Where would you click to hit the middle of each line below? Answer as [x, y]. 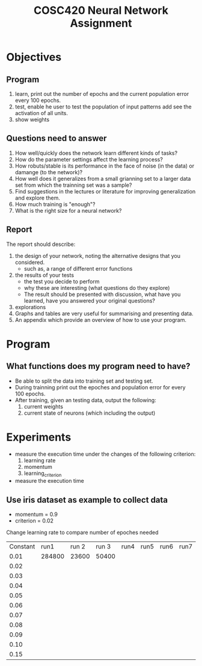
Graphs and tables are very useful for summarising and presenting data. [104, 313]
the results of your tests [44, 275]
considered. [30, 262]
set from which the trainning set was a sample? [73, 185]
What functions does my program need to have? [98, 366]
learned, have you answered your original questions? [89, 300]
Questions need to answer [57, 138]
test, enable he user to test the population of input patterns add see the [103, 107]
